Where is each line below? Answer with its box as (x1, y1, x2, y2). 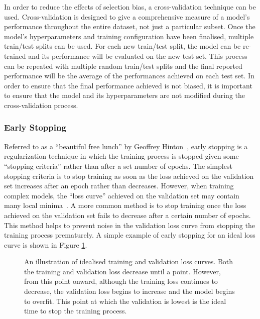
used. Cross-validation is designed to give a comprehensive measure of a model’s (4, 11, 250, 22)
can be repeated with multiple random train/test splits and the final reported (4, 60, 242, 71)
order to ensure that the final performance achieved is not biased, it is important (4, 80, 252, 90)
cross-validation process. (4, 99, 78, 110)
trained (4, 50, 26, 61)
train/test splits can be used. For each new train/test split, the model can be (4, 41, 241, 51)
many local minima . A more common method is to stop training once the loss (4, 200, 246, 210)
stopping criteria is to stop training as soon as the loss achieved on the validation (4, 170, 254, 181)
